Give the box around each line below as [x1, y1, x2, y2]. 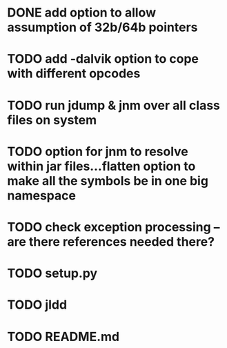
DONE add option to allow [7, 5, 157, 21]
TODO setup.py [7, 266, 98, 281]
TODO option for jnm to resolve [7, 144, 188, 159]
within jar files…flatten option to [7, 158, 196, 174]
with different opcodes [7, 66, 141, 81]
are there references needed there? [7, 233, 215, 249]
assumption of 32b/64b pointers [7, 19, 198, 35]
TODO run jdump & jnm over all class [7, 97, 221, 113]
